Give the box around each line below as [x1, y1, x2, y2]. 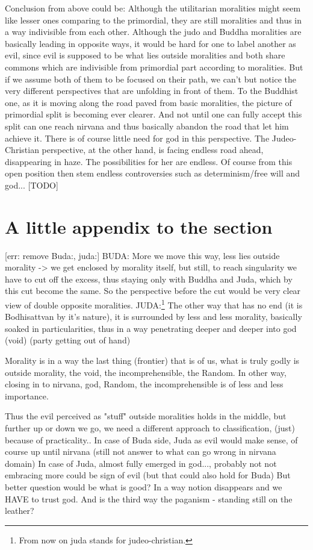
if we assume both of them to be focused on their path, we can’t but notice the [5, 72, 297, 85]
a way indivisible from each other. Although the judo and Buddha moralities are [5, 25, 302, 38]
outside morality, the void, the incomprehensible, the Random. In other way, [5, 366, 287, 378]
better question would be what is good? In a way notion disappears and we [5, 480, 282, 493]
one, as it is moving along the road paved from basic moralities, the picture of [5, 96, 292, 108]
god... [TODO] [5, 178, 58, 191]
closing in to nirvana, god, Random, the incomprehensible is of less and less [5, 378, 284, 390]
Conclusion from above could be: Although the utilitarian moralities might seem [5, 2, 301, 14]
